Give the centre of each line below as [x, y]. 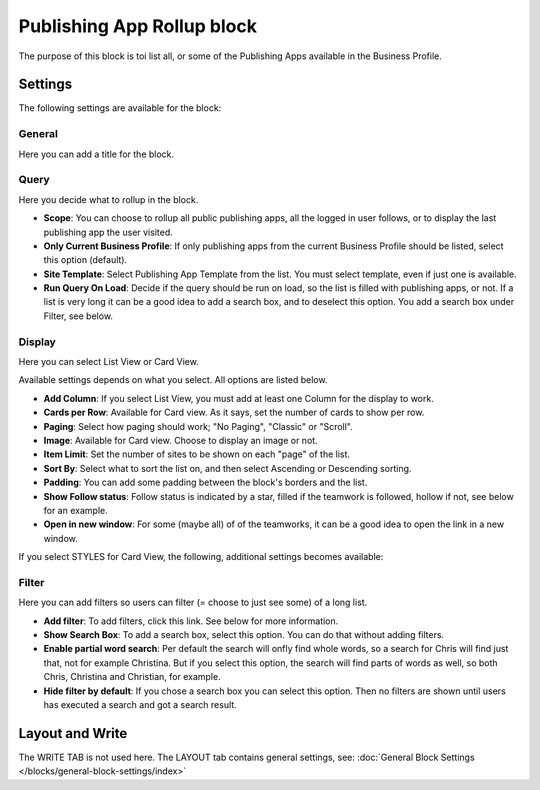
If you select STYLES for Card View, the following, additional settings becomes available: [201, 557]
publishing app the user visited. [108, 232]
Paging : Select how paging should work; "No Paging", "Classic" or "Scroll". [198, 426]
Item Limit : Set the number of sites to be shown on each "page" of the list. [196, 454]
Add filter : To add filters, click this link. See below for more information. [191, 621]
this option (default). [85, 260]
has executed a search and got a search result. [140, 704]
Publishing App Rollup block [137, 26]
